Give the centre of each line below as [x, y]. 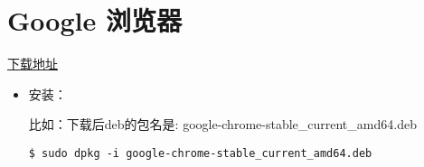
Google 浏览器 [94, 20]
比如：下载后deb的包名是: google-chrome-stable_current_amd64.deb [222, 124]
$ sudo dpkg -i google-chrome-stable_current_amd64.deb [200, 153]
